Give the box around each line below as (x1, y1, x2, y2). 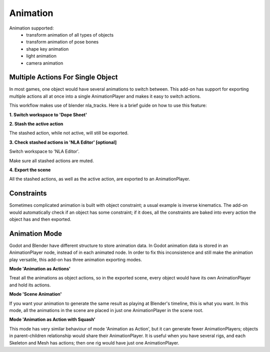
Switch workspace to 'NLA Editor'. (9, 148, 79, 155)
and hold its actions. (9, 282, 51, 288)
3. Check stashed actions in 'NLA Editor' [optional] (9, 139, 117, 145)
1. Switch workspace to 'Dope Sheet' (9, 112, 87, 118)
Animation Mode (9, 229, 62, 238)
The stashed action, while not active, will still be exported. (9, 130, 128, 136)
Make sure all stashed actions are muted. (9, 158, 94, 164)
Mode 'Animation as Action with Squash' (9, 316, 96, 322)
